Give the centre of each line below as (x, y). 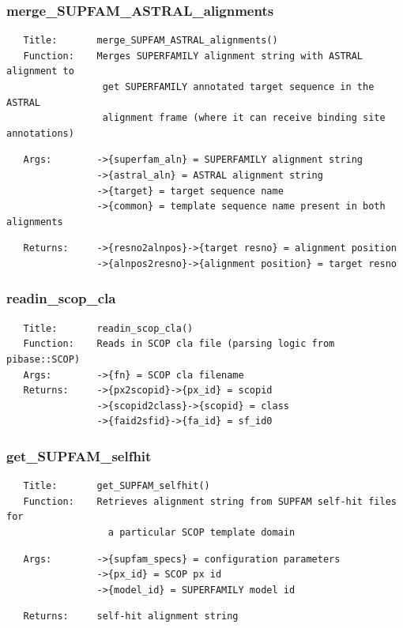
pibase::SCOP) (43, 359)
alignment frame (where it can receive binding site (244, 118)
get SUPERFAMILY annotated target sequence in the (238, 87)
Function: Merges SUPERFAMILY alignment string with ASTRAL (193, 56)
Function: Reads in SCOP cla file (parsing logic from (179, 344)
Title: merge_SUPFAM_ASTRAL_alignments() (151, 41)
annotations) (40, 133)
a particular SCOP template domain (201, 532)
